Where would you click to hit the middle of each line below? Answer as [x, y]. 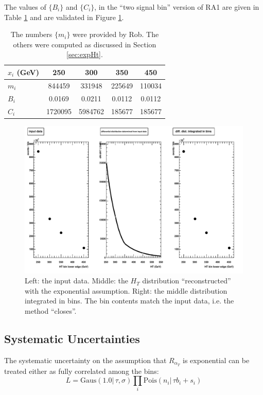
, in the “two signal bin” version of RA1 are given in [177, 7]
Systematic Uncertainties [72, 338]
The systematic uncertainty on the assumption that [85, 360]
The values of [25, 7]
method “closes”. [51, 310]
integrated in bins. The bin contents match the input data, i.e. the [129, 301]
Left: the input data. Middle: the [76, 281]
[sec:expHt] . [85, 54]
